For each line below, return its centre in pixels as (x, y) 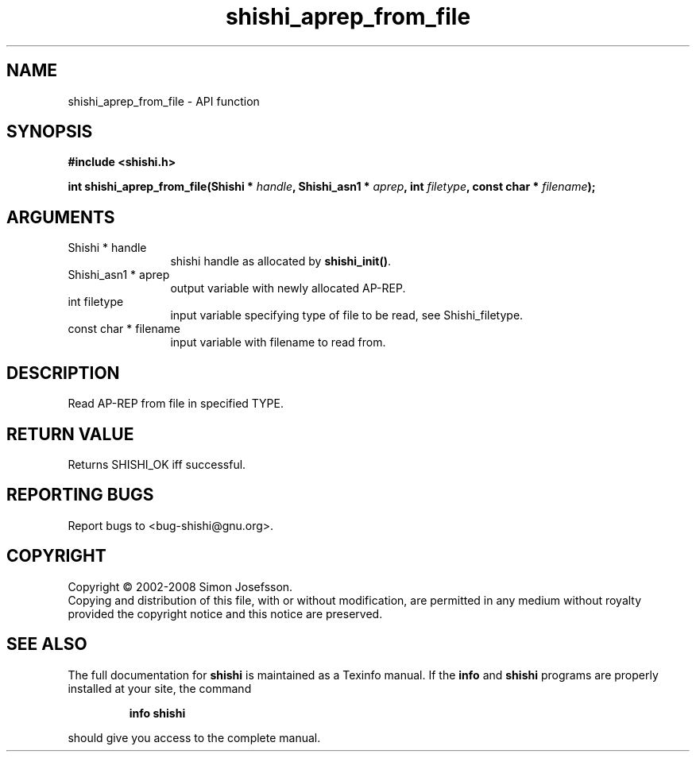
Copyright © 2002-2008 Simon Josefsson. (180, 586)
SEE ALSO (47, 644)
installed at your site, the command (160, 688)
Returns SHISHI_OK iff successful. (157, 464)
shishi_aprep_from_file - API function (164, 101)
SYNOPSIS (50, 132)
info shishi (157, 713)
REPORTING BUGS (80, 495)
